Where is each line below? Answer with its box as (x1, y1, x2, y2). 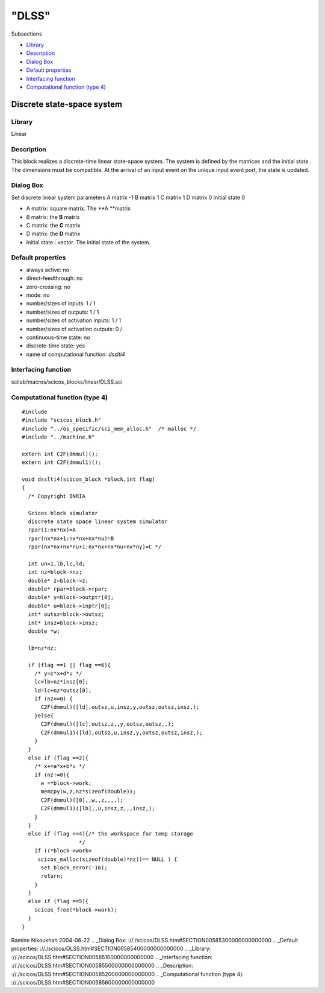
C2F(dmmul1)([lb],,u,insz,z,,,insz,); (40, 805, 156, 812)
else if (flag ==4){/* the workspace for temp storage (28, 830, 194, 837)
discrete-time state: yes (26, 342, 85, 349)
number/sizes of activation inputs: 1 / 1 (26, 317, 122, 324)
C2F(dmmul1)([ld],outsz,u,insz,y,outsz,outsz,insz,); (40, 729, 203, 736)
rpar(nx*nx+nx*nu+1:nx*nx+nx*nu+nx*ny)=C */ (28, 544, 162, 550)
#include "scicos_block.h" (22, 417, 102, 424)
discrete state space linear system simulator (28, 518, 168, 525)
